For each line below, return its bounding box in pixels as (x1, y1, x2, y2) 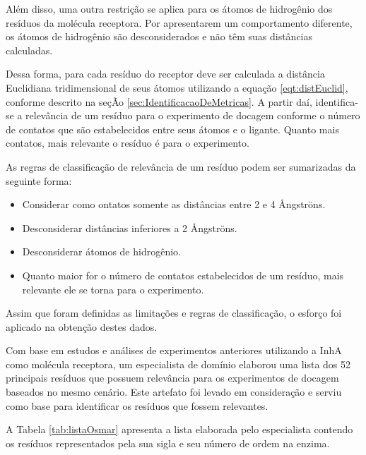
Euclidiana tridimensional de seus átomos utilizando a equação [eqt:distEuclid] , (6, 80, 348, 95)
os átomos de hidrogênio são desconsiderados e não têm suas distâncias (6, 29, 313, 44)
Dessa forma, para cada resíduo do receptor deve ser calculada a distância (6, 66, 325, 81)
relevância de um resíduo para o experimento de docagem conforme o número (25, 108, 360, 123)
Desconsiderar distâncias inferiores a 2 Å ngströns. (22, 220, 237, 235)
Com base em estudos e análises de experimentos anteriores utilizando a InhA (6, 343, 342, 358)
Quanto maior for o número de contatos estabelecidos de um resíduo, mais (22, 267, 344, 282)
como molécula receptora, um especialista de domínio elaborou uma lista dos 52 (6, 356, 351, 371)
